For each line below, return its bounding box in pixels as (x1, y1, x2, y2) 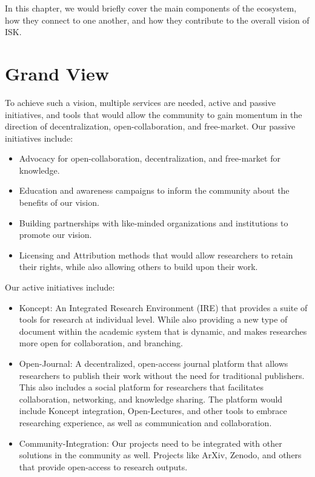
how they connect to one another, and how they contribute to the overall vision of (5, 13, 310, 26)
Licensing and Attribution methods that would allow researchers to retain (19, 248, 293, 261)
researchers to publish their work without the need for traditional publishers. (19, 369, 305, 381)
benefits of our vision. (19, 196, 99, 209)
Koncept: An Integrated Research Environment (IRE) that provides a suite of (19, 301, 308, 314)
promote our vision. (19, 228, 92, 241)
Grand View (5, 61, 110, 85)
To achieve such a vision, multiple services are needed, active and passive (5, 96, 276, 108)
